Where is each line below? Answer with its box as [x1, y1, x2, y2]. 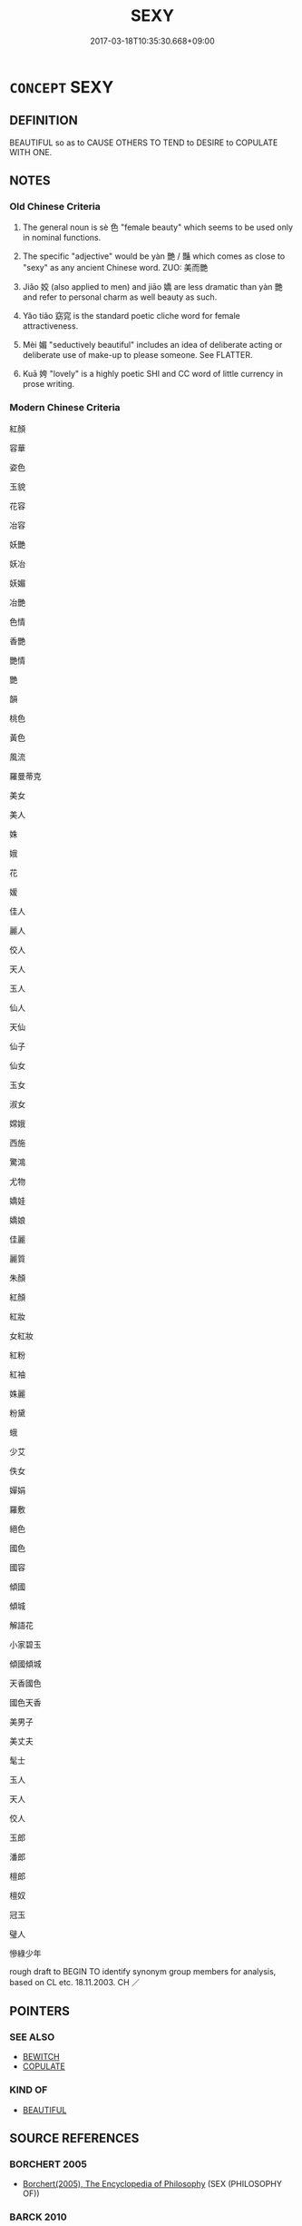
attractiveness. [22, 321, 79, 331]
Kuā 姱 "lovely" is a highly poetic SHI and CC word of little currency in [22, 369, 284, 380]
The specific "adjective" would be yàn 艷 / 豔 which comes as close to [22, 251, 286, 262]
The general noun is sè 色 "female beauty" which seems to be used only [22, 222, 293, 232]
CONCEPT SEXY [9, 76, 114, 97]
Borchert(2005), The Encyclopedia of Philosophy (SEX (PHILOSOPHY [22, 2179, 283, 2190]
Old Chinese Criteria [9, 201, 102, 213]
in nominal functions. [22, 232, 102, 243]
